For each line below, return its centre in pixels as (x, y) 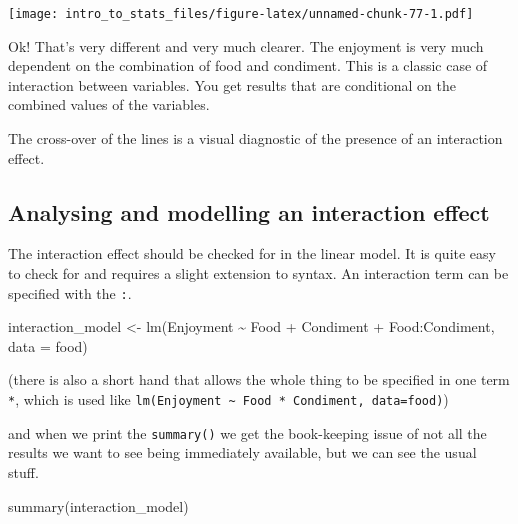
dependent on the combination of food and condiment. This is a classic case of (248, 65)
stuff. (23, 471)
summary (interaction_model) (98, 505)
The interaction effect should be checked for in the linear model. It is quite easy (252, 253)
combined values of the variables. (109, 104)
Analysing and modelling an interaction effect (249, 211)
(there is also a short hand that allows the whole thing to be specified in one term (259, 379)
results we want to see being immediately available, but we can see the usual (242, 452)
